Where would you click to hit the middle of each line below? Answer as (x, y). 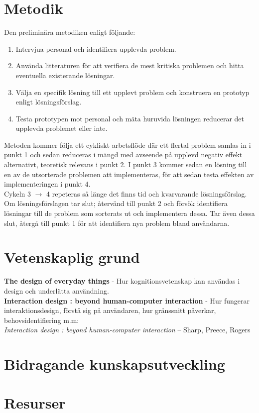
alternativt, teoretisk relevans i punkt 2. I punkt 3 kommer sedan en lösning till (126, 164)
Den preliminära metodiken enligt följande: (70, 32)
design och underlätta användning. (57, 290)
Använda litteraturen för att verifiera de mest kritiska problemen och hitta (130, 65)
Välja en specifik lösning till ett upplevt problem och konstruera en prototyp (132, 92)
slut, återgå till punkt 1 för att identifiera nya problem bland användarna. (117, 223)
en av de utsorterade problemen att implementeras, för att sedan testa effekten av (129, 174)
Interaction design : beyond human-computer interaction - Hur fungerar (127, 300)
